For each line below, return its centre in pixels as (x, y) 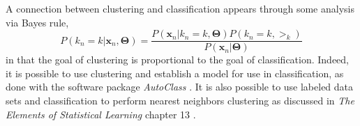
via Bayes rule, (37, 22)
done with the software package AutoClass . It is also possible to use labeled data (180, 87)
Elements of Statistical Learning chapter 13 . (101, 114)
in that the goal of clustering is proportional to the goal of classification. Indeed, (178, 60)
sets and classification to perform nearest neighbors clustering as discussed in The (180, 101)
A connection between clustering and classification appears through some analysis (180, 8)
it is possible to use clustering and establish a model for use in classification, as (175, 73)
